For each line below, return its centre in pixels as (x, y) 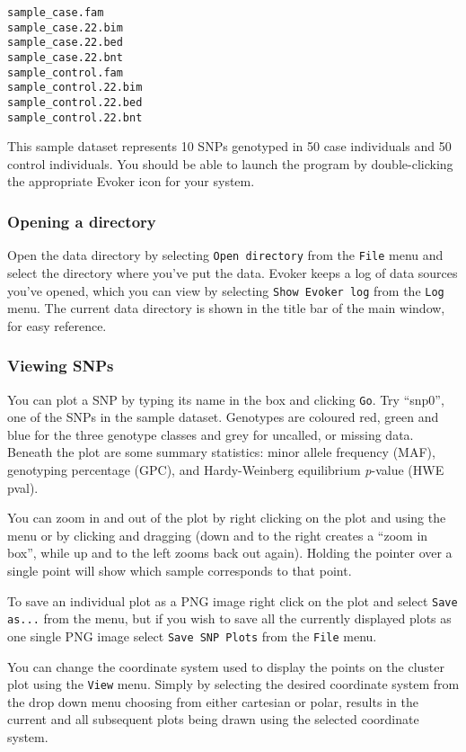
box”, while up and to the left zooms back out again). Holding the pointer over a (230, 553)
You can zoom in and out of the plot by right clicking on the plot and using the (227, 518)
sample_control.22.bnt (75, 117)
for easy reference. (57, 325)
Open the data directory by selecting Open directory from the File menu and (225, 255)
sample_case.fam (56, 13)
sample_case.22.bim (65, 27)
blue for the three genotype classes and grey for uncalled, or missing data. (211, 434)
